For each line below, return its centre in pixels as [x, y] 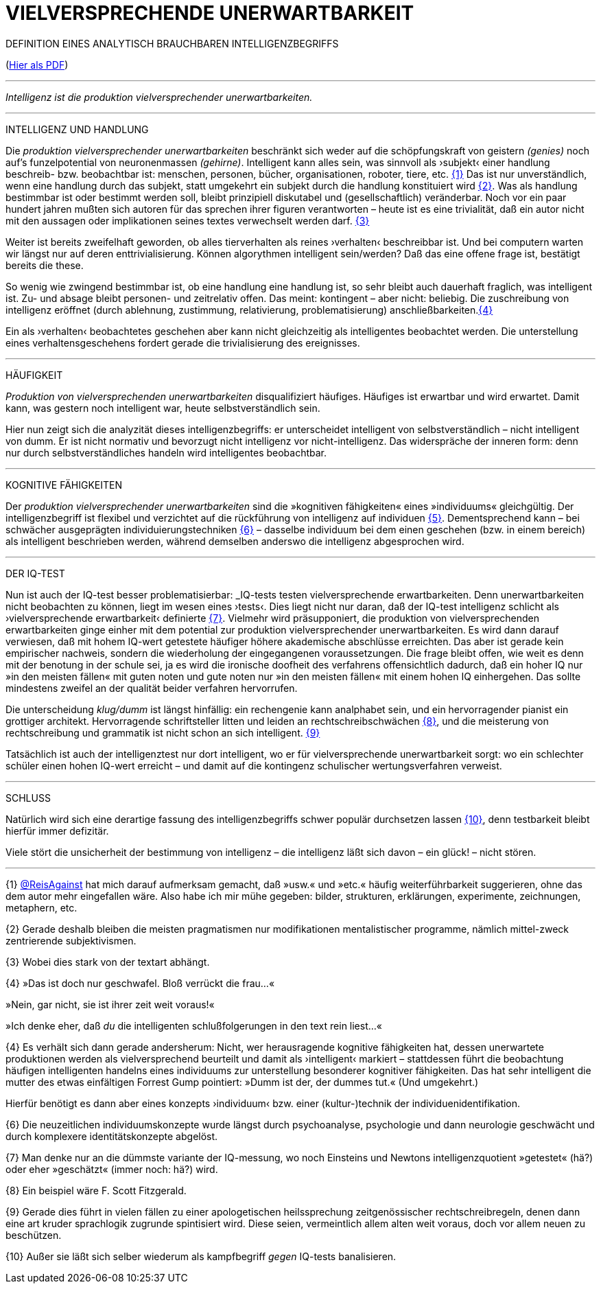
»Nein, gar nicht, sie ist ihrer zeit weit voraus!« [110, 1004]
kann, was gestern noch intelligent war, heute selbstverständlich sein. [163, 408]
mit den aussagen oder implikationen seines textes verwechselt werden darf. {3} [188, 220]
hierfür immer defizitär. [57, 831]
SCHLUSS [28, 798]
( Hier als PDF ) [37, 65]
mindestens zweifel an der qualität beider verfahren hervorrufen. [152, 688]
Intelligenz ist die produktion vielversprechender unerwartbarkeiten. [159, 97]
